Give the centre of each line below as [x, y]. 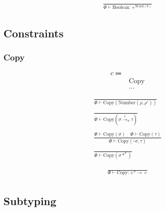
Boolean [121, 8]
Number [127, 103]
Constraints [33, 33]
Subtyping [30, 201]
